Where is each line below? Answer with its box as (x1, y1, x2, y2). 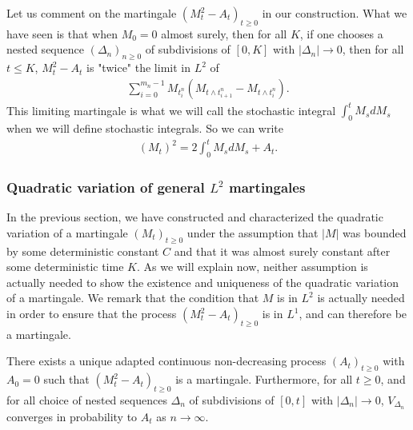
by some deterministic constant (6, 242, 159, 259)
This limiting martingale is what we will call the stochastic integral (6, 102, 336, 118)
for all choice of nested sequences (6, 392, 167, 408)
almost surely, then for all (161, 25, 287, 42)
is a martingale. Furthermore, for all (175, 371, 353, 388)
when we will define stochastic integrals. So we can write (6, 120, 283, 137)
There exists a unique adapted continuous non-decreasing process (6, 352, 327, 369)
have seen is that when (6, 25, 118, 42)
